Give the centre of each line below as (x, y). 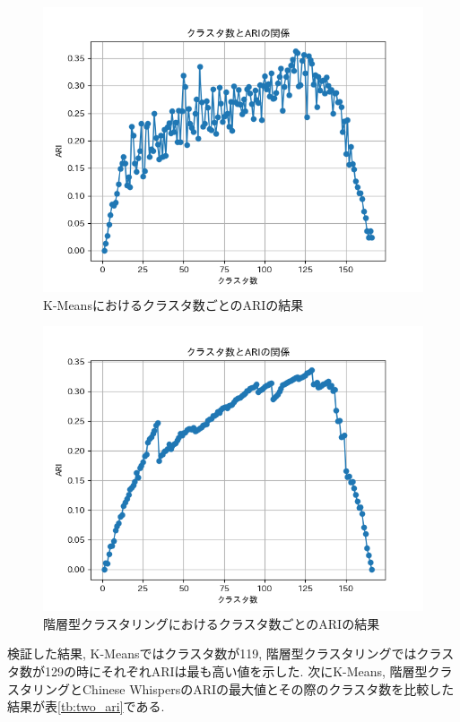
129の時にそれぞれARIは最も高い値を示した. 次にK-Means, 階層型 (236, 670)
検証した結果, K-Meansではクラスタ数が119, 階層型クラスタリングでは (212, 653)
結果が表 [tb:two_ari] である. (86, 706)
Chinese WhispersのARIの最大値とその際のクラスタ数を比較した (268, 688)
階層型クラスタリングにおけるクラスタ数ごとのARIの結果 (212, 623)
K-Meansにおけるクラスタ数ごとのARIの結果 (174, 304)
